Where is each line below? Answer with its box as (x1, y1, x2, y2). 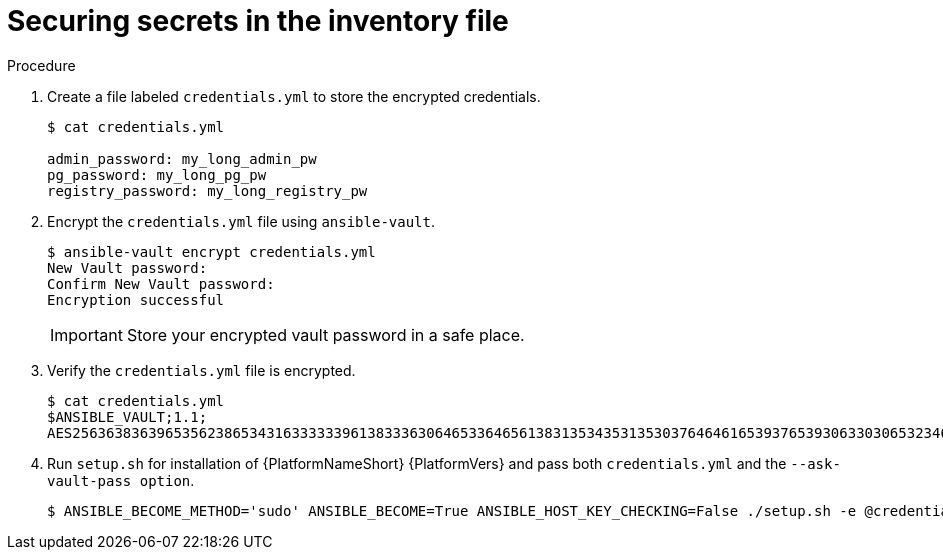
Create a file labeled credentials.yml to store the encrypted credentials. (47, 87, 541, 105)
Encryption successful (47, 291, 225, 308)
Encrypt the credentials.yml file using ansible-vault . (47, 212, 436, 230)
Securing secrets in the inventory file (7, 4, 509, 38)
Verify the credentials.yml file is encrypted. (47, 361, 356, 379)
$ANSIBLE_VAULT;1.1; (47, 408, 208, 425)
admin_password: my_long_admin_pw (47, 150, 317, 167)
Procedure (7, 56, 76, 74)
